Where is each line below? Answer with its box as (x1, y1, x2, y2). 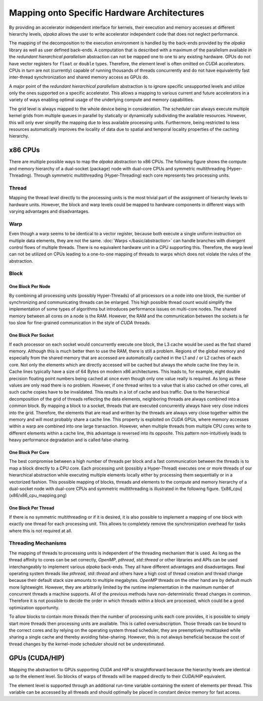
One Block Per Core (9, 450, 50, 455)
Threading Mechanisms (9, 540, 67, 547)
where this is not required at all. (9, 528, 73, 534)
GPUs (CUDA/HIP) (9, 654, 65, 662)
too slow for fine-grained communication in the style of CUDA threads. (9, 320, 151, 326)
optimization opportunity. (9, 604, 59, 610)
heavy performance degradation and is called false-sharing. (9, 437, 130, 443)
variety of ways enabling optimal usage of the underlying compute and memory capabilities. (9, 97, 194, 103)
